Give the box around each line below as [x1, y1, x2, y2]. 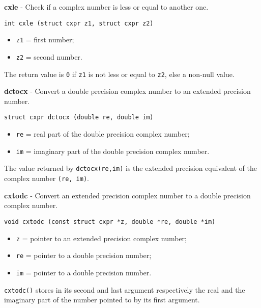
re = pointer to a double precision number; [16, 250, 152, 261]
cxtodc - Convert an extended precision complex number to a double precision [4, 190, 251, 200]
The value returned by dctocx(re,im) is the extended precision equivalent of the [4, 163, 257, 173]
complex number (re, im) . [4, 173, 89, 184]
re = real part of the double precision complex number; [16, 129, 190, 139]
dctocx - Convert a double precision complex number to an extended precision [4, 86, 251, 96]
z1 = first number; [16, 34, 74, 45]
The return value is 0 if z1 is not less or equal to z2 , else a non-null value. [4, 68, 235, 79]
